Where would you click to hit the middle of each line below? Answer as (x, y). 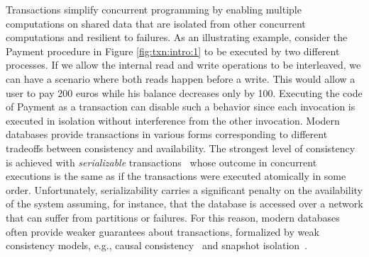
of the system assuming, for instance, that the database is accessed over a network (184, 204)
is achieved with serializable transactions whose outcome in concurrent (161, 162)
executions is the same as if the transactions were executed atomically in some (176, 176)
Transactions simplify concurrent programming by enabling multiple (154, 9)
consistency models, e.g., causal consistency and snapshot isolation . (156, 245)
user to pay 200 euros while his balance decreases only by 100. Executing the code (184, 92)
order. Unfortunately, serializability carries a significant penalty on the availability (184, 189)
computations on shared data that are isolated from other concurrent (156, 23)
